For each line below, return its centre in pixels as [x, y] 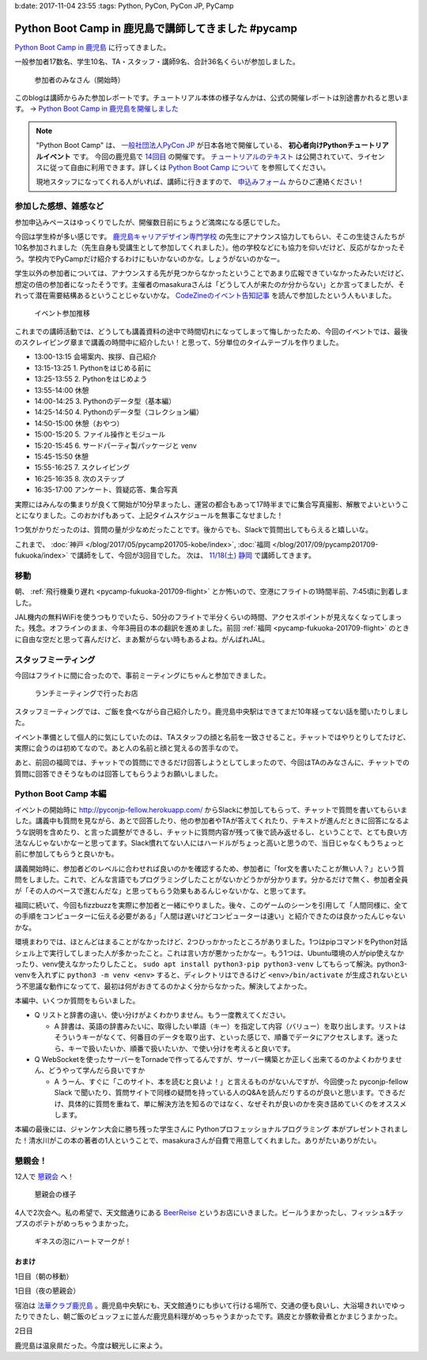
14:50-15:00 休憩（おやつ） [79, 423]
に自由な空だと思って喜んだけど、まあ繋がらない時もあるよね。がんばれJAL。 [142, 639]
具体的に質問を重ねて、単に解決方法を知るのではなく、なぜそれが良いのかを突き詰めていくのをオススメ [237, 1104]
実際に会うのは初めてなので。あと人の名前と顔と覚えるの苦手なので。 [128, 748]
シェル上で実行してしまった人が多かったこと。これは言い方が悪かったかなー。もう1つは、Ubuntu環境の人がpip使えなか [210, 953]
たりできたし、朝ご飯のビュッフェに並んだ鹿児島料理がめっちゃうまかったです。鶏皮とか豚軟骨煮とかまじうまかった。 [208, 1317]
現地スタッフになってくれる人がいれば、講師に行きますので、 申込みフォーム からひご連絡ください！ [200, 182]
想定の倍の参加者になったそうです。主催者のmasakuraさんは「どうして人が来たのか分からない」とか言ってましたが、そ [210, 284]
